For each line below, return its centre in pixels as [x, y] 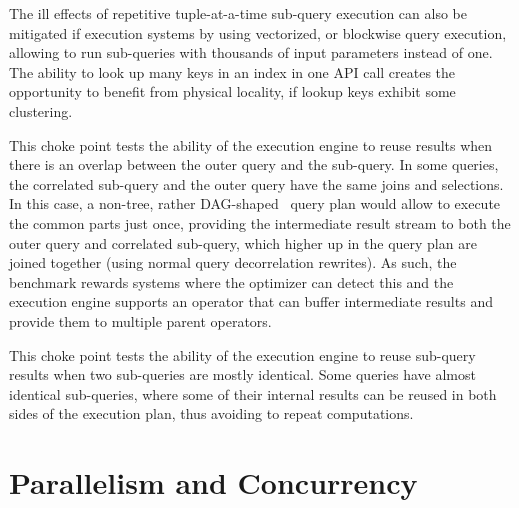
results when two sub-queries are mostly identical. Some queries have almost [242, 374]
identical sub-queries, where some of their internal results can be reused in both [253, 393]
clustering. [41, 110]
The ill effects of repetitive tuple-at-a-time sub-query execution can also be [238, 13]
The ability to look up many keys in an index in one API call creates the [232, 71]
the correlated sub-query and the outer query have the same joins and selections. [256, 183]
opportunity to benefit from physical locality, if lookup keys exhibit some [232, 91]
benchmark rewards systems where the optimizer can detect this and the [231, 281]
